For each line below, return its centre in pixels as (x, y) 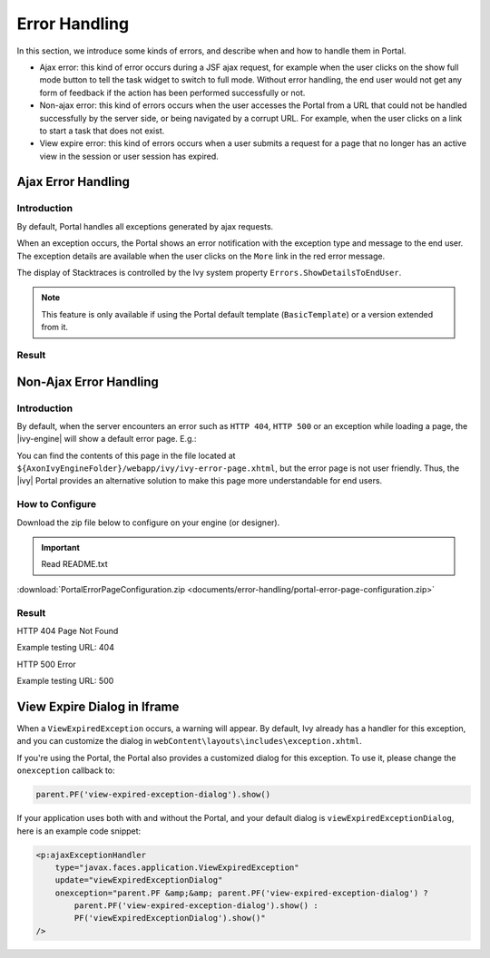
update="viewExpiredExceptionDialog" (139, 880)
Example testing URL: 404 (66, 648)
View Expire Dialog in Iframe (98, 706)
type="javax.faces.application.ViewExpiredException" (177, 867)
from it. (54, 327)
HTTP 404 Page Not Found (68, 631)
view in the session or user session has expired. (129, 156)
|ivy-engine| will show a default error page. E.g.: (107, 439)
